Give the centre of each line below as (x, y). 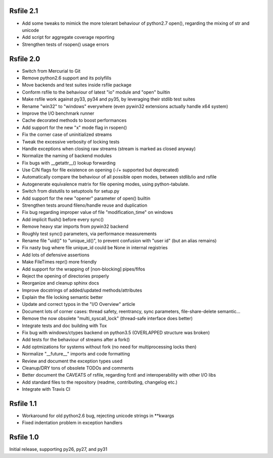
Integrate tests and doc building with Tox (64, 326)
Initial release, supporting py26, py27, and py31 (58, 449)
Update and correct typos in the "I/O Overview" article (79, 304)
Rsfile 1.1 (23, 404)
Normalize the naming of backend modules (67, 156)
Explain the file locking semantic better (62, 297)
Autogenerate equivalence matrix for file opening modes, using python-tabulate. (106, 184)
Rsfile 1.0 (24, 437)
